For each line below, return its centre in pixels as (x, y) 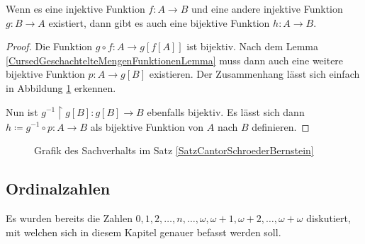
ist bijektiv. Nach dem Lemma (253, 46)
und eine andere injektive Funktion (267, 8)
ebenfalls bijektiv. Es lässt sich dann (226, 111)
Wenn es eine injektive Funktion (75, 8)
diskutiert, (328, 217)
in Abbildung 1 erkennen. (61, 87)
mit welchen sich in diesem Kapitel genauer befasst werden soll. (144, 232)
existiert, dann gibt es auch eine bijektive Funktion (159, 22)
